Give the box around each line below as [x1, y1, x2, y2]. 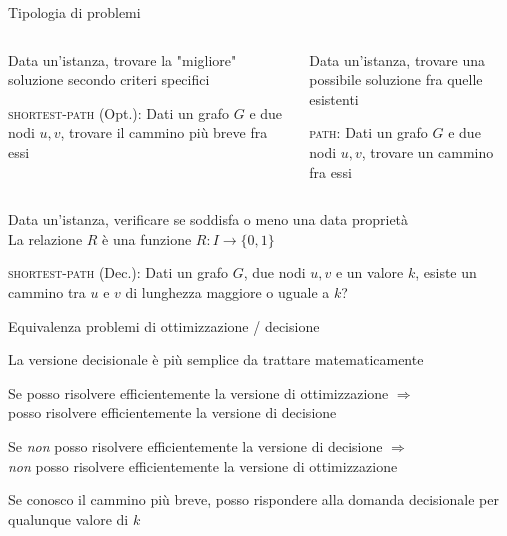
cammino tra [8, 281, 86, 302]
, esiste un [415, 262, 477, 283]
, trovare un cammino [361, 141, 494, 162]
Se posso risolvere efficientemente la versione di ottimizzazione [8, 382, 389, 403]
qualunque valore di [8, 508, 129, 529]
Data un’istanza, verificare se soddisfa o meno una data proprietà [8, 209, 409, 230]
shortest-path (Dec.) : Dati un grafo [8, 262, 229, 283]
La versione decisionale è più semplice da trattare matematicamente [8, 349, 424, 370]
